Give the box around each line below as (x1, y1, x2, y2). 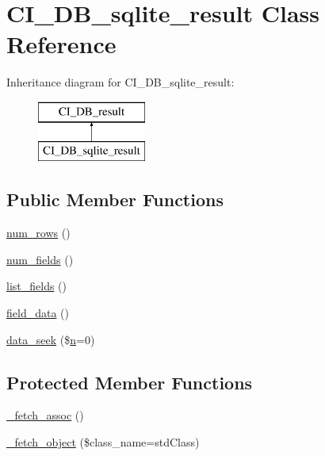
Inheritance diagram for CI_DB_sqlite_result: (6, 74, 235, 90)
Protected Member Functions (6, 370, 253, 394)
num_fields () (6, 251, 74, 267)
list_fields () (6, 278, 67, 294)
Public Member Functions (6, 187, 224, 212)
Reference (6, 28, 117, 60)
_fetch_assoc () (6, 407, 84, 423)
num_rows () (6, 224, 71, 241)
